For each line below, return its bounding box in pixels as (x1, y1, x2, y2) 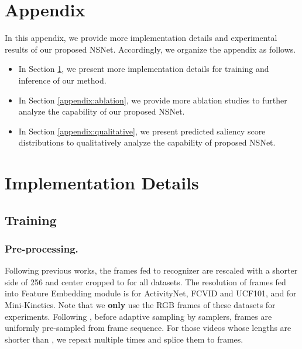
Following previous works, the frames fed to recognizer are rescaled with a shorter (5, 264, 298, 277)
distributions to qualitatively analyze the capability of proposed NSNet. (18, 136, 276, 148)
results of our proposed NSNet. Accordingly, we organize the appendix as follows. (5, 43, 296, 55)
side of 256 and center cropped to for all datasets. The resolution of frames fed (5, 275, 286, 288)
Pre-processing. (5, 241, 78, 255)
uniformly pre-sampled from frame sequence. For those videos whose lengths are (5, 322, 291, 334)
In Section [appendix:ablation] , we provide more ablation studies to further (18, 94, 287, 106)
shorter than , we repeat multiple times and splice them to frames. (5, 333, 243, 345)
